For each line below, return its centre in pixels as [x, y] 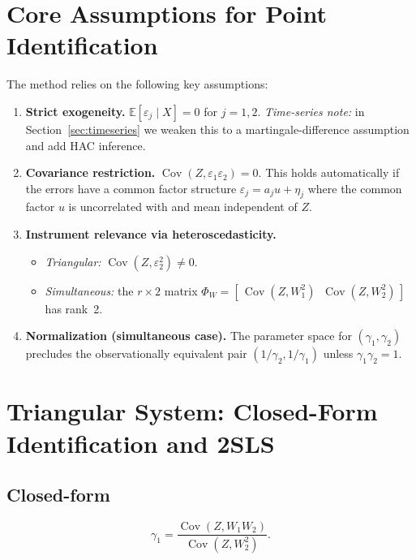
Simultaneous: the [89, 290]
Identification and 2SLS [141, 443]
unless [338, 353]
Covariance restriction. [90, 172]
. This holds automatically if [329, 172]
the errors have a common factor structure [131, 188]
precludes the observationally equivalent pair [136, 353]
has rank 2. [74, 308]
